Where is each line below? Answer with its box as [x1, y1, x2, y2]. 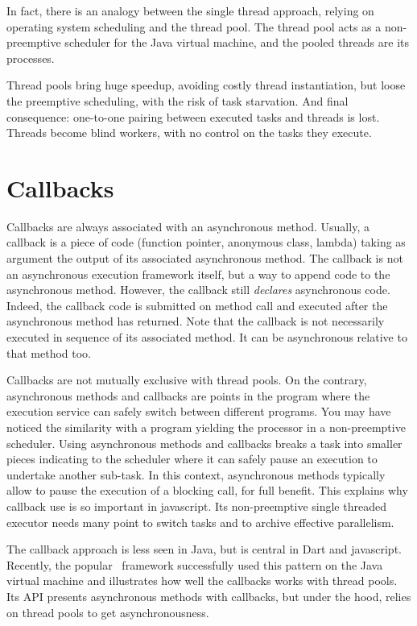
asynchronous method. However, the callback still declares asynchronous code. [6, 281, 390, 298]
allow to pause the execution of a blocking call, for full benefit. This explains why [6, 482, 408, 499]
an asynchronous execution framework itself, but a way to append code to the [6, 265, 390, 282]
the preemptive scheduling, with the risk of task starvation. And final [6, 92, 349, 109]
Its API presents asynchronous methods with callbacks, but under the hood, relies [6, 587, 411, 604]
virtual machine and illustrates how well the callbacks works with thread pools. [6, 572, 398, 589]
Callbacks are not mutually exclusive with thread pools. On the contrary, [6, 371, 367, 388]
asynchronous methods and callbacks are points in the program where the [6, 387, 370, 404]
